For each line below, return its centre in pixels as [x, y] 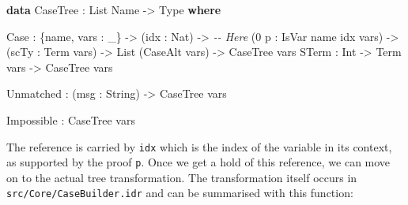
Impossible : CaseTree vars [71, 119]
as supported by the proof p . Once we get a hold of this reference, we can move [198, 162]
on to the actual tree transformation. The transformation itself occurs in [182, 177]
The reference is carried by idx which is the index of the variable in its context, [199, 146]
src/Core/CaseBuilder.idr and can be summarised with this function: [180, 193]
